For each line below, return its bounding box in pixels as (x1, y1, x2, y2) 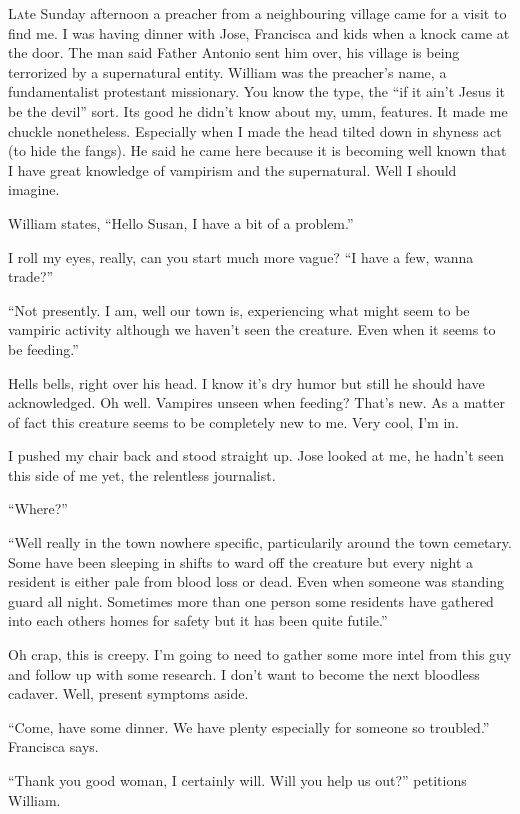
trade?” (8, 266, 54, 287)
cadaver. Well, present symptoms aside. (8, 683, 249, 704)
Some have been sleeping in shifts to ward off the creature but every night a (8, 551, 474, 572)
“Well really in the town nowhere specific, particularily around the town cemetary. (8, 532, 512, 553)
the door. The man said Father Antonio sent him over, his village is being (8, 42, 460, 63)
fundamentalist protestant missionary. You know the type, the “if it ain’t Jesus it (8, 81, 505, 102)
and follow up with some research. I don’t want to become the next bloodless (8, 663, 480, 684)
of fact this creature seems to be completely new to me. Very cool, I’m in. (8, 411, 459, 432)
